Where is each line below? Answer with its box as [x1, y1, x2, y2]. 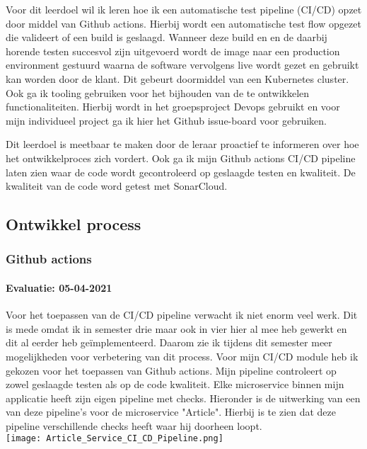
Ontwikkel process [6, 213, 141, 235]
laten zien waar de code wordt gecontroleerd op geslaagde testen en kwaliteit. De [6, 164, 356, 179]
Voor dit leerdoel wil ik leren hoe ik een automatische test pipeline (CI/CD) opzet [6, 2, 362, 16]
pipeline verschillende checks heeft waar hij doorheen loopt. [6, 418, 262, 433]
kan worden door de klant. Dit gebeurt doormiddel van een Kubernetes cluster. [6, 71, 349, 86]
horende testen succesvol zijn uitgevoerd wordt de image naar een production [6, 43, 340, 58]
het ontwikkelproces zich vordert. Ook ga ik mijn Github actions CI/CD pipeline [6, 150, 356, 165]
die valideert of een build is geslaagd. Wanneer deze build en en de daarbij [6, 30, 327, 45]
